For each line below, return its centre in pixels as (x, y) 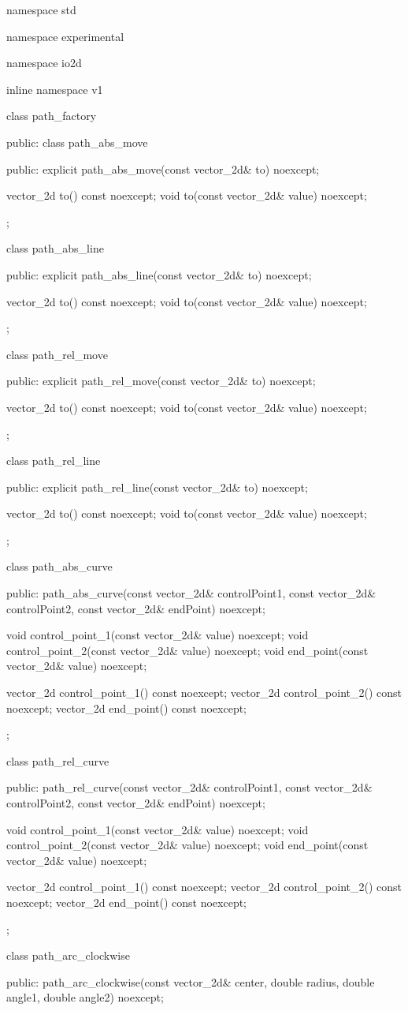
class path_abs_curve (59, 566)
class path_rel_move (57, 354)
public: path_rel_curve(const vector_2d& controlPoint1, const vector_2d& (189, 787)
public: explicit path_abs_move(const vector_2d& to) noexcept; (163, 168)
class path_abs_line (55, 248)
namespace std (41, 9)
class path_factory (52, 116)
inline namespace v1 (55, 89)
